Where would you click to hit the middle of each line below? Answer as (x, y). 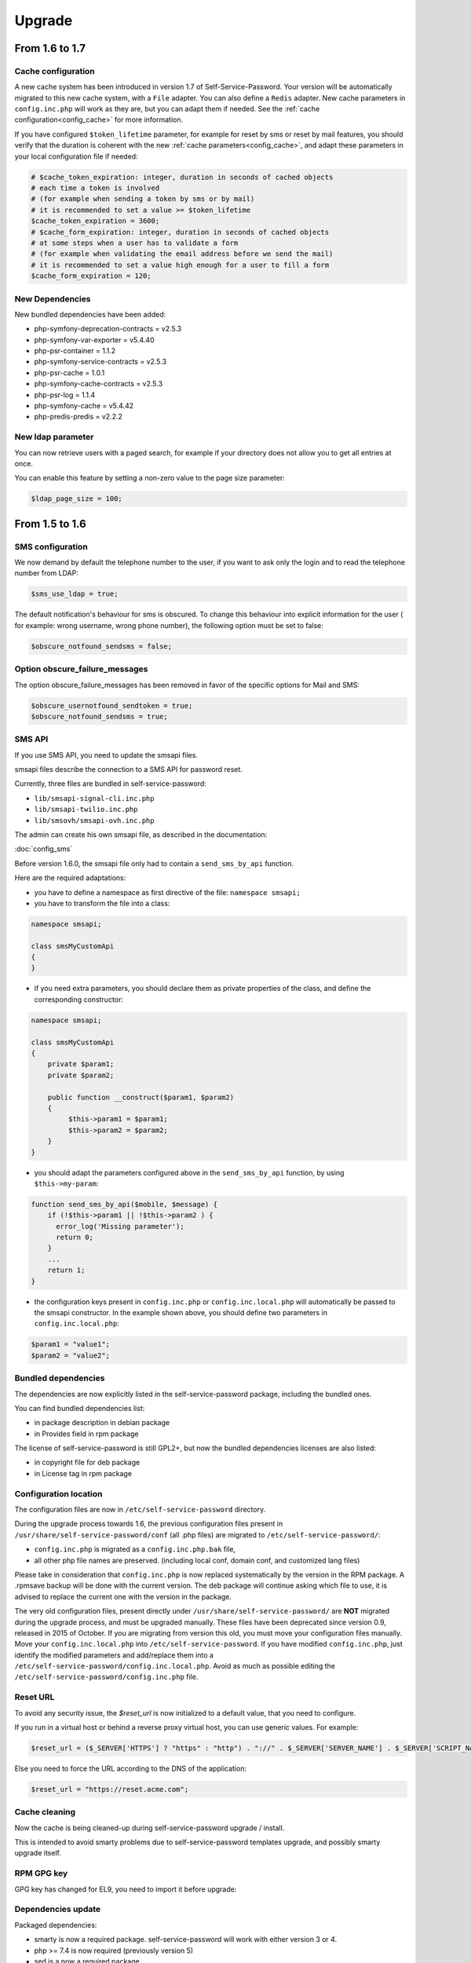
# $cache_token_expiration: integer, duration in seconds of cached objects (182, 177)
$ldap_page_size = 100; (77, 499)
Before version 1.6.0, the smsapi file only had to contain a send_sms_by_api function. (154, 863)
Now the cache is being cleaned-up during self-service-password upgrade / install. (150, 1828)
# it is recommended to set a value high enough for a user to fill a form (180, 265)
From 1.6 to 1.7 (50, 48)
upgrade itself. (38, 1853)
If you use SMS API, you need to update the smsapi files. (106, 755)
